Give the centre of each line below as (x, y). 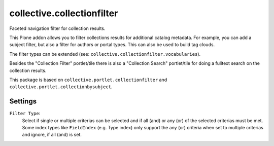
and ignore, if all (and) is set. (52, 135)
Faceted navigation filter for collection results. (57, 28)
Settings (23, 101)
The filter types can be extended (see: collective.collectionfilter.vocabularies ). (105, 54)
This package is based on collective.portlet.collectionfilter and (88, 80)
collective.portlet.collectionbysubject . (61, 87)
